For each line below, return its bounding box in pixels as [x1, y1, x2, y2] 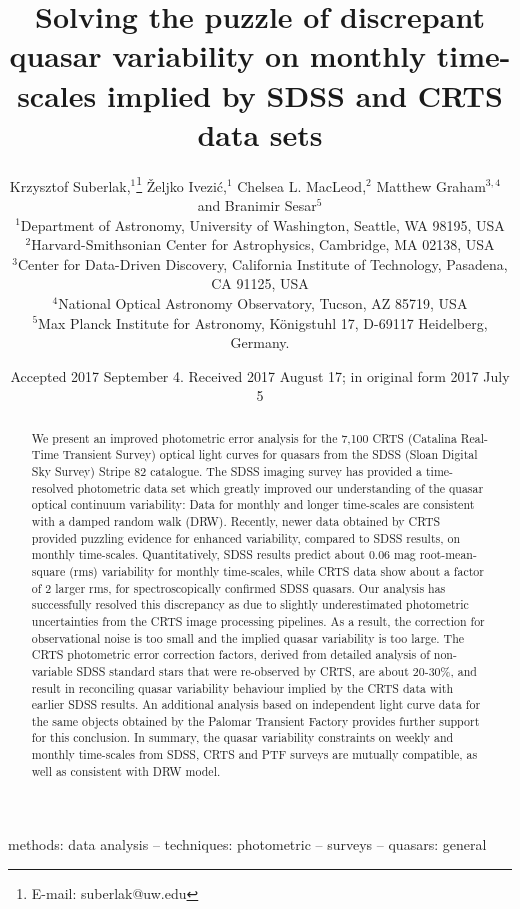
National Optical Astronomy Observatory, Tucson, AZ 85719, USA [58, 292, 468, 313]
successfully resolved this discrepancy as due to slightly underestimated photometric [31, 596, 469, 613]
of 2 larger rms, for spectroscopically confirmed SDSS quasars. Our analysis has [31, 579, 446, 596]
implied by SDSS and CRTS [106, 74, 503, 115]
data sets [197, 113, 323, 154]
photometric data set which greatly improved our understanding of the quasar [77, 479, 484, 496]
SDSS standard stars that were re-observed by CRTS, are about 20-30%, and [76, 662, 477, 679]
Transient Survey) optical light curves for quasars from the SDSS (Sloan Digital [62, 446, 478, 463]
